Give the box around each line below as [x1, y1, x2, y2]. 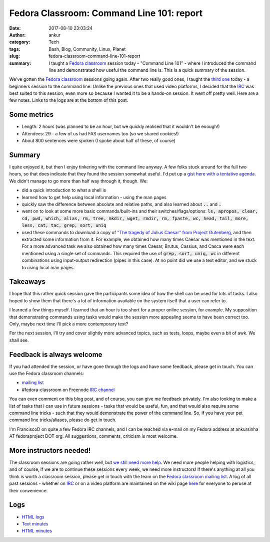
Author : [9, 32, 26, 38]
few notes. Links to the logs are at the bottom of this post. [9, 97, 128, 103]
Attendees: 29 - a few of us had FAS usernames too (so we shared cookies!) [21, 130, 179, 136]
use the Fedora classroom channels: [9, 371, 84, 377]
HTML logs [21, 514, 44, 520]
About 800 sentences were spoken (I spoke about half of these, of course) [21, 138, 176, 144]
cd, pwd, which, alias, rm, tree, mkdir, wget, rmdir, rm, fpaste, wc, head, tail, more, [21, 216, 248, 221]
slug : [9, 53, 20, 59]
